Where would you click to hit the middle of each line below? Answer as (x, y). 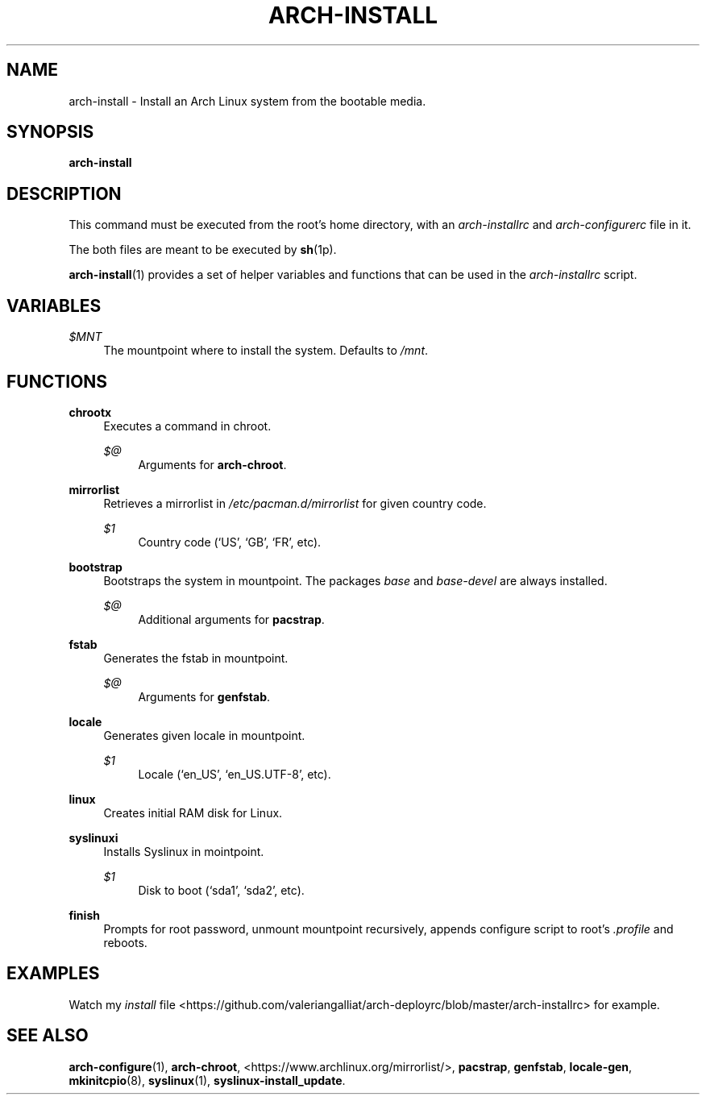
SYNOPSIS (50, 132)
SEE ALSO (48, 1036)
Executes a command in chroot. (187, 426)
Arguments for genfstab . (204, 696)
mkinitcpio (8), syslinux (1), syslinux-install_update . (207, 1080)
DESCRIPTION (64, 193)
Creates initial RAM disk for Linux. (193, 812)
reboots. (125, 942)
